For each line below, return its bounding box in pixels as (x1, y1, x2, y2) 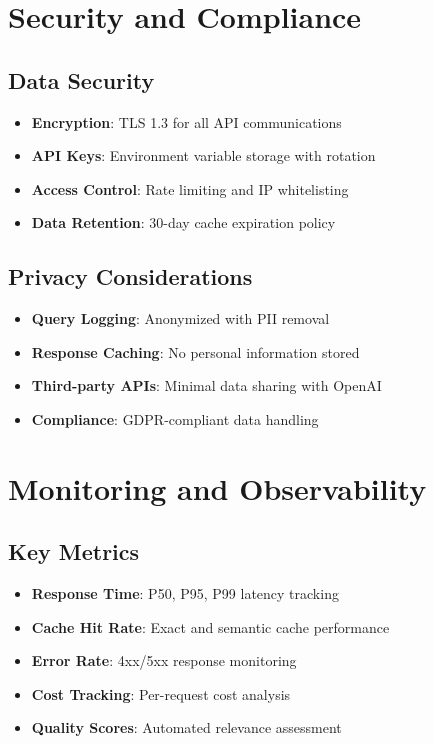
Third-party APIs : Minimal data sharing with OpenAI (31, 375, 382, 396)
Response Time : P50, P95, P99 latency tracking (31, 583, 339, 604)
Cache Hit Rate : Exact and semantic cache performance (31, 616, 390, 637)
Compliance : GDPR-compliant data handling (31, 408, 319, 429)
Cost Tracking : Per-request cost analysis (31, 683, 291, 704)
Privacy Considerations (8, 261, 253, 292)
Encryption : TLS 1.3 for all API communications (31, 111, 342, 132)
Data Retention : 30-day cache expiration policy (31, 212, 336, 233)
